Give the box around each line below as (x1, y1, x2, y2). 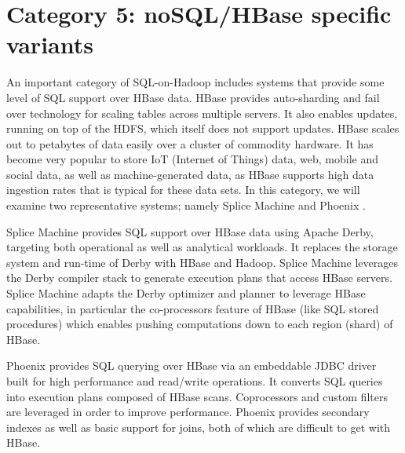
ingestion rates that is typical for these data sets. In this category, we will (6, 181, 360, 198)
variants (6, 28, 93, 60)
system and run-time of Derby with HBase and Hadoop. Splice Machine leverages (6, 254, 398, 270)
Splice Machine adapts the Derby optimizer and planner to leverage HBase (6, 285, 366, 301)
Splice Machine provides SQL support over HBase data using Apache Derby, (6, 223, 374, 239)
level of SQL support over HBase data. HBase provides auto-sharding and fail (6, 89, 380, 105)
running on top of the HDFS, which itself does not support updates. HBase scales (6, 120, 400, 137)
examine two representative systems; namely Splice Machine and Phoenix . (6, 197, 366, 214)
